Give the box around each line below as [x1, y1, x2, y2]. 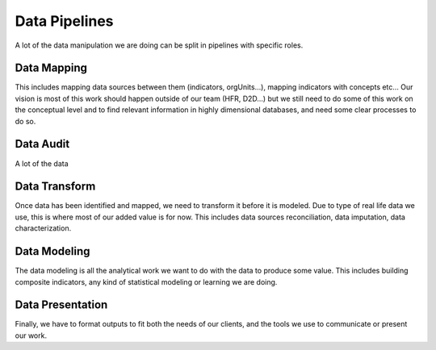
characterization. [15, 223, 72, 233]
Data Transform [15, 180, 96, 194]
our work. [15, 331, 48, 340]
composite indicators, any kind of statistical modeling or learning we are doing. [15, 277, 278, 286]
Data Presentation [15, 298, 108, 312]
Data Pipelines [15, 12, 114, 30]
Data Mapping [15, 61, 88, 75]
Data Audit [15, 137, 70, 151]
